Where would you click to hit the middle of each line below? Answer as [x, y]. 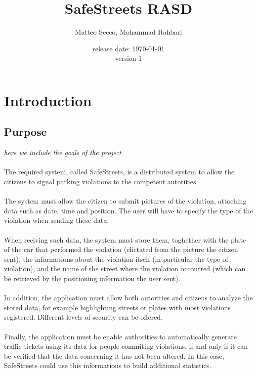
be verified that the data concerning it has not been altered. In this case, [114, 355]
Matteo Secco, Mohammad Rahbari [128, 32]
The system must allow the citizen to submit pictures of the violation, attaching [125, 201]
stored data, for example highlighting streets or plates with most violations [117, 307]
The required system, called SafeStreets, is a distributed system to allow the [119, 172]
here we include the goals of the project [63, 152]
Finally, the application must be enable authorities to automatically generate [121, 336]
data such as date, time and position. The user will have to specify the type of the [128, 210]
